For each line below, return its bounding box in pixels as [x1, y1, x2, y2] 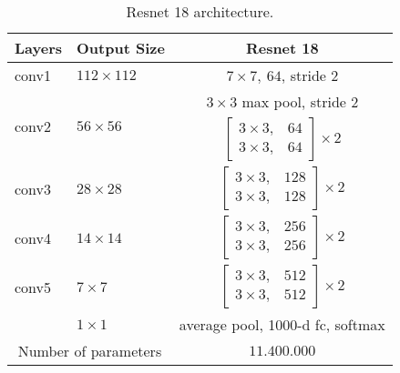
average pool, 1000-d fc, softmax [179, 314, 385, 335]
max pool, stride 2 [241, 91, 359, 112]
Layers [15, 37, 62, 58]
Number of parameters [17, 340, 162, 361]
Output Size [76, 37, 165, 58]
